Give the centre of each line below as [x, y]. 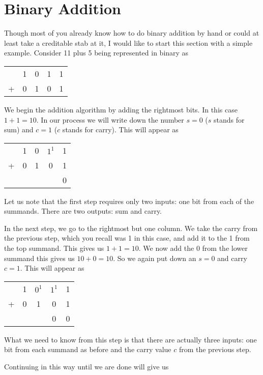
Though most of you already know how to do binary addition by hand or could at [132, 33]
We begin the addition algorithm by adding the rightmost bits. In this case [121, 109]
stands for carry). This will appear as [120, 129]
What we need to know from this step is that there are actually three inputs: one [130, 339]
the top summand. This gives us [54, 248]
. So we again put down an [155, 258]
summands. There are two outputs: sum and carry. [83, 211]
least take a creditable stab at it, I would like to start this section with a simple [128, 42]
